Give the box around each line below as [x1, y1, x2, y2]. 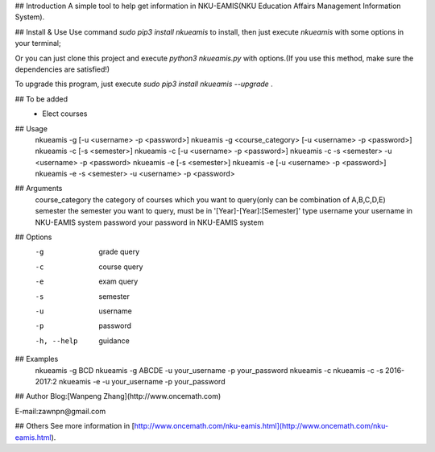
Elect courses [42, 109, 88, 118]
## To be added [14, 93, 68, 104]
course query [98, 262, 143, 272]
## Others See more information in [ [14, 421, 135, 431]
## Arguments [14, 184, 63, 193]
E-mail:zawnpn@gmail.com [14, 406, 106, 416]
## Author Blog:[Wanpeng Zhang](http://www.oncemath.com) [14, 392, 222, 401]
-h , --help [35, 336, 78, 346]
